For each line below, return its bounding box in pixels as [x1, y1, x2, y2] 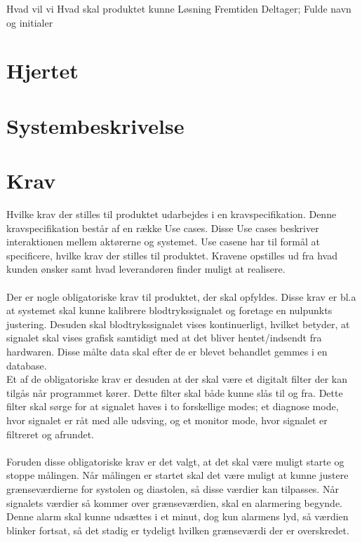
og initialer [6, 15, 53, 29]
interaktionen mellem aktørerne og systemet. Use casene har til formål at [6, 234, 320, 249]
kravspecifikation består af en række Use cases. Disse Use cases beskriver [6, 220, 319, 235]
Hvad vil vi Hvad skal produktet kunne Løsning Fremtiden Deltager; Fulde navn [6, 1, 351, 15]
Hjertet [6, 56, 79, 85]
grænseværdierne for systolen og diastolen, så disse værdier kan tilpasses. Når [6, 481, 339, 496]
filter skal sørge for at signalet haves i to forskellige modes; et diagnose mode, [6, 399, 339, 414]
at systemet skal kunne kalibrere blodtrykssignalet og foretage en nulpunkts [6, 303, 333, 318]
